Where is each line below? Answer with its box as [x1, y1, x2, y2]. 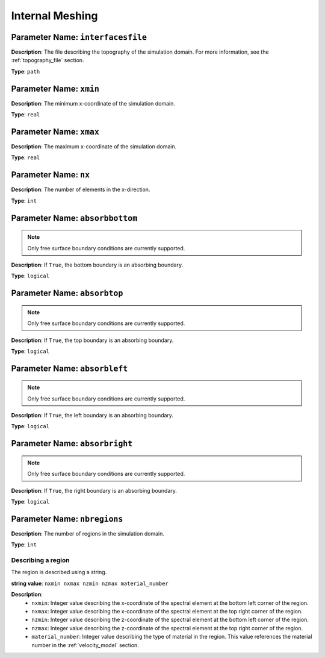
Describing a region [11, 556, 70, 565]
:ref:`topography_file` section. [11, 57, 84, 64]
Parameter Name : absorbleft [11, 363, 128, 373]
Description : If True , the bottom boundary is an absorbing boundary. [11, 261, 184, 268]
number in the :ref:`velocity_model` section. [31, 641, 140, 648]
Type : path [11, 68, 40, 75]
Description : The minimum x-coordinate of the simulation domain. [11, 100, 176, 107]
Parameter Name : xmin [11, 83, 99, 93]
